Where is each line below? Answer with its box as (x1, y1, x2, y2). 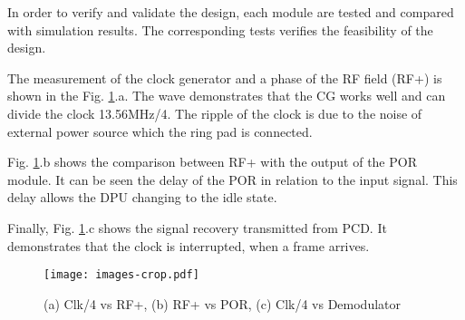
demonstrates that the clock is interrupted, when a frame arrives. (7, 236, 370, 255)
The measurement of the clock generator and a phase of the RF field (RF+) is (7, 68, 442, 87)
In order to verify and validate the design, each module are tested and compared (7, 3, 454, 21)
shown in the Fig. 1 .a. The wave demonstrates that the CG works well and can (7, 86, 446, 105)
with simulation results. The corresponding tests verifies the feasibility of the (7, 20, 433, 39)
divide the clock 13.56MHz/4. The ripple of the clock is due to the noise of (7, 103, 422, 122)
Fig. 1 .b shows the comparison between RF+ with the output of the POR (7, 152, 417, 171)
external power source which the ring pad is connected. (7, 121, 313, 141)
